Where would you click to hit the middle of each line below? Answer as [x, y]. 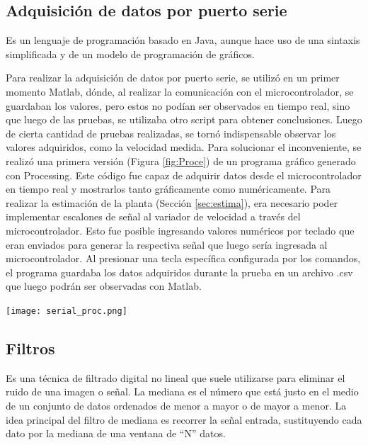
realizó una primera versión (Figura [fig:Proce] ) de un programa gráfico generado [181, 160]
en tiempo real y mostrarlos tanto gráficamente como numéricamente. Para [168, 189]
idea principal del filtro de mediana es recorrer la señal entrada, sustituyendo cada [184, 419]
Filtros [30, 348]
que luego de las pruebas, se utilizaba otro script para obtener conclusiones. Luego [184, 119]
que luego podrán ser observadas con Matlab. [104, 286]
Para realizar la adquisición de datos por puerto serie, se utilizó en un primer [173, 78]
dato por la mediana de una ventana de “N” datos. [116, 433]
